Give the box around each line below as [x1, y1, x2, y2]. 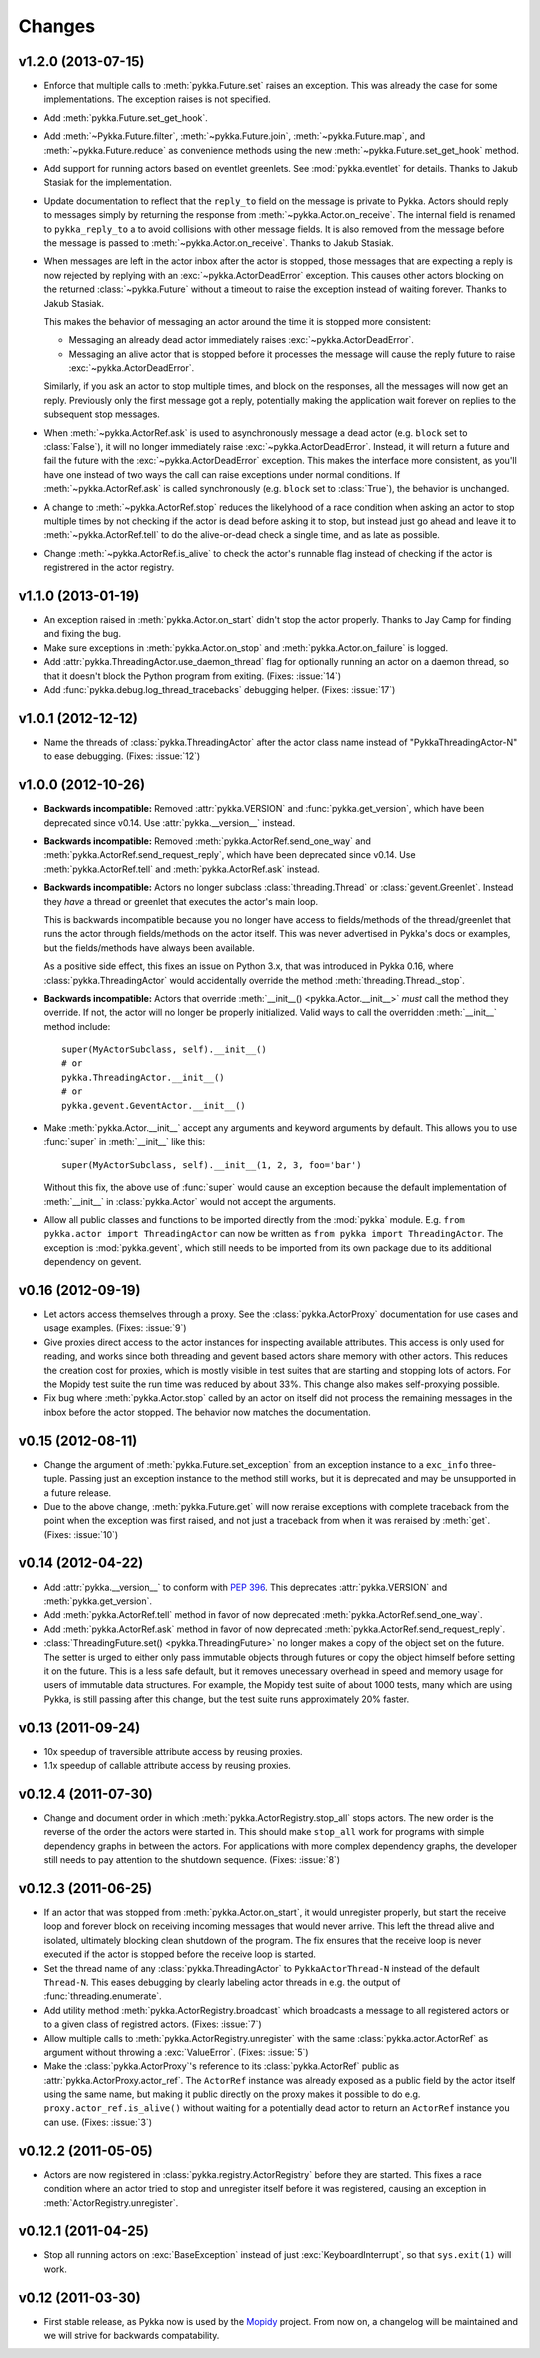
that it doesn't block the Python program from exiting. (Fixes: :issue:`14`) [43, 670, 342, 682]
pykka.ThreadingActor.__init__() [61, 1071, 225, 1083]
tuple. [43, 1473, 68, 1485]
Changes [18, 15, 95, 37]
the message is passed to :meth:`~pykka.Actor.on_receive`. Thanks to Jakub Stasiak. [43, 236, 394, 249]
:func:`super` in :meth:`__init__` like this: [43, 1136, 205, 1148]
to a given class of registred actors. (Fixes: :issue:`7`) [43, 2018, 262, 2030]
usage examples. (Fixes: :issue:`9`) [43, 1322, 187, 1334]
